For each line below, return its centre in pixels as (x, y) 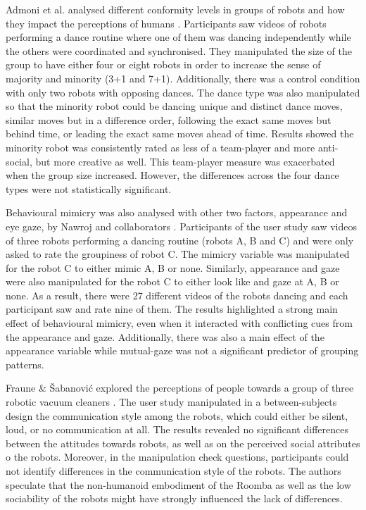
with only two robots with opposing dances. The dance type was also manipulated (183, 92)
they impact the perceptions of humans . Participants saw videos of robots (166, 23)
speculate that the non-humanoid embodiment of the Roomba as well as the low (178, 484)
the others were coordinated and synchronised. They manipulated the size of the (179, 50)
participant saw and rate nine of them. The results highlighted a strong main (172, 309)
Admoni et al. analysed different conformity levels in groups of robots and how (175, 9)
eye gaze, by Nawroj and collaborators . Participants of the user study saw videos (182, 226)
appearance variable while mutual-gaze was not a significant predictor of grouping (182, 350)
